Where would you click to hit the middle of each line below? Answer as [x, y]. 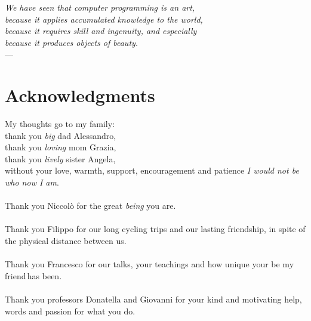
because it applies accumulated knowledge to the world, [104, 19]
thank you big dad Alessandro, [61, 135]
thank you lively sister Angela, [60, 158]
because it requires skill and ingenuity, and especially [101, 31]
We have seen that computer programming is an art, [100, 7]
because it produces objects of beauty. [72, 42]
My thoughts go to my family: [60, 124]
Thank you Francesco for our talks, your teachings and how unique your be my [150, 264]
